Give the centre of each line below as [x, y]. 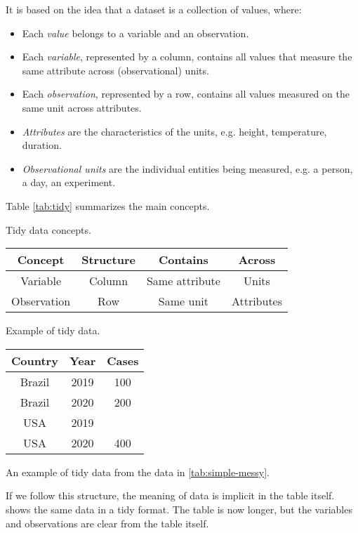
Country [35, 360]
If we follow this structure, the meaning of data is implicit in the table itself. [170, 495]
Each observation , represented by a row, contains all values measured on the [186, 94]
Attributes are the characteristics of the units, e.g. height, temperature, [174, 131]
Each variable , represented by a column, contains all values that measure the [187, 57]
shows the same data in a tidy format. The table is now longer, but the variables [179, 509]
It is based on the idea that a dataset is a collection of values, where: [154, 9]
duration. [42, 145]
